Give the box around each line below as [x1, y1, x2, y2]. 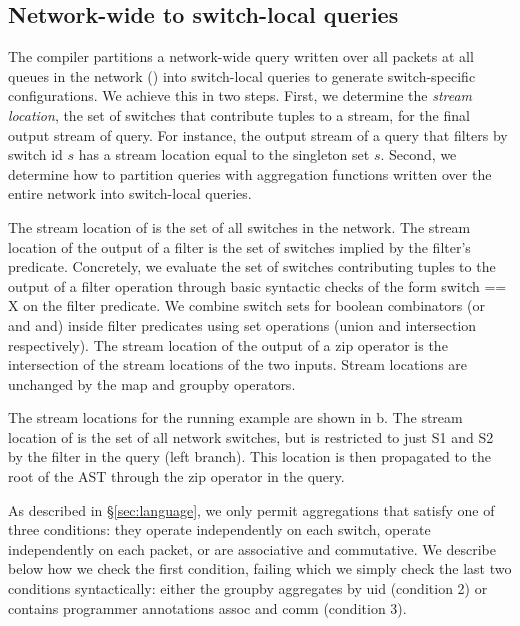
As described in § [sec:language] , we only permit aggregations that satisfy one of [8, 499, 495, 520]
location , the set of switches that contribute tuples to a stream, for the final [8, 104, 470, 125]
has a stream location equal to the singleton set [78, 144, 370, 165]
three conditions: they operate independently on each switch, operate [8, 519, 431, 540]
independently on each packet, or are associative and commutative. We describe [8, 538, 496, 559]
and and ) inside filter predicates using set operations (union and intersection [8, 314, 477, 335]
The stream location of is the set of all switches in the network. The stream [8, 216, 471, 237]
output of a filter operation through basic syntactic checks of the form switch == [8, 275, 507, 296]
